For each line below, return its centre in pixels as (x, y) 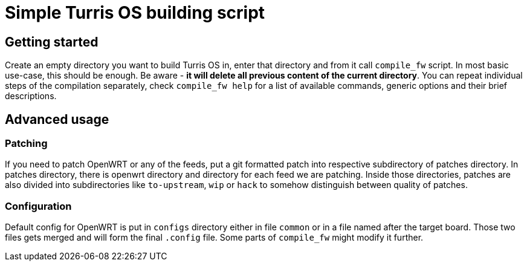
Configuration (38, 206)
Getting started (52, 42)
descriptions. (31, 96)
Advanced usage (57, 119)
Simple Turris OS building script (135, 13)
